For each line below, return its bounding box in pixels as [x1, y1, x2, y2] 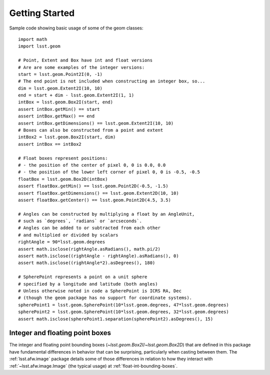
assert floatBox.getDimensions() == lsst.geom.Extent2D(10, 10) [18, 190, 179, 196]
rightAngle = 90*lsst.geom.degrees [18, 239, 105, 245]
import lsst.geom [18, 43, 60, 49]
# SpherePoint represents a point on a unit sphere [18, 274, 147, 280]
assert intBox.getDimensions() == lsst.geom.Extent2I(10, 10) [18, 120, 174, 126]
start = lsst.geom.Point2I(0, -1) [18, 71, 102, 77]
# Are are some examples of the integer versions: [18, 64, 145, 70]
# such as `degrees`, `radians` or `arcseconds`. [18, 218, 142, 224]
